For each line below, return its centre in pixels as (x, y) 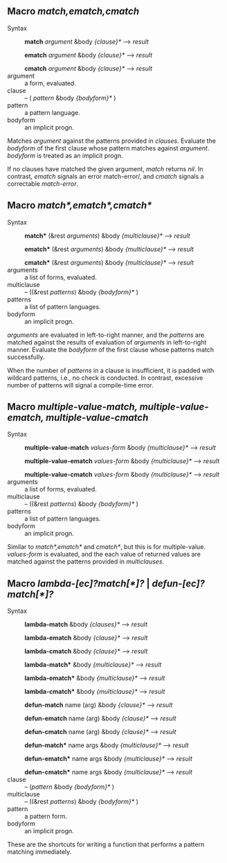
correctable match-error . (43, 184)
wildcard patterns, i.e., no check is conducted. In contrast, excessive (105, 378)
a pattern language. (53, 112)
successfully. (26, 357)
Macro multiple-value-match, (72, 407)
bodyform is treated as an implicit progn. (65, 155)
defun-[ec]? (179, 583)
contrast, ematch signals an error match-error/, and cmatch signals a (106, 176)
